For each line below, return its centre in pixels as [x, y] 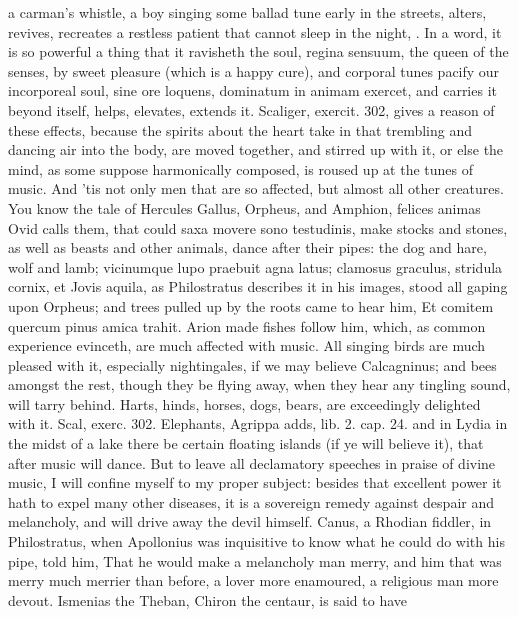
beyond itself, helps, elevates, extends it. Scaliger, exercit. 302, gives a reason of [251, 109]
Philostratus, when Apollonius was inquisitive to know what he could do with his [256, 541]
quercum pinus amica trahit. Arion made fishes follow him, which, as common [247, 325]
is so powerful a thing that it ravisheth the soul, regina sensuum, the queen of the [258, 51]
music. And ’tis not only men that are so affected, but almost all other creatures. [256, 188]
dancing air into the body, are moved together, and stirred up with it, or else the [256, 149]
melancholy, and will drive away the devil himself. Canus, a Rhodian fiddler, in [250, 521]
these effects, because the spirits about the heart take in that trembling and [240, 129]
